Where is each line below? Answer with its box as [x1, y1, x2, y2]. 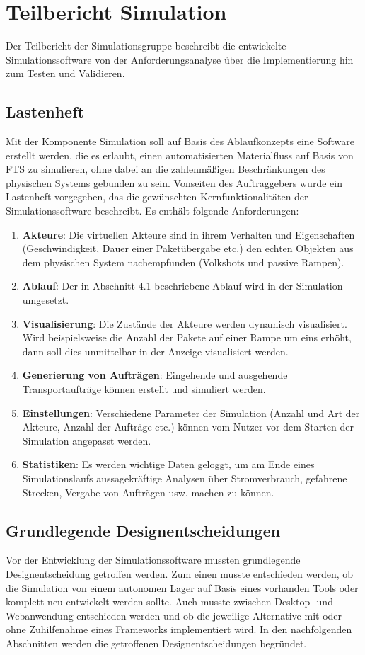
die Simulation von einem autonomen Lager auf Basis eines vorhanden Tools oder [6, 580, 359, 595]
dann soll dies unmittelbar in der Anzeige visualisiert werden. [22, 343, 289, 358]
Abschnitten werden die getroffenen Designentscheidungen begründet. [6, 635, 307, 650]
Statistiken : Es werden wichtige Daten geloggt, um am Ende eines [22, 457, 315, 472]
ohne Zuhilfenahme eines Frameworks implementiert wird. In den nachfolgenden [6, 622, 352, 637]
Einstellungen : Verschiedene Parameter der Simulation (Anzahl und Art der [22, 405, 360, 420]
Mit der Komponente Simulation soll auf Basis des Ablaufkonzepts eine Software [6, 134, 354, 149]
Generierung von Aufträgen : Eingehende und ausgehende [22, 368, 288, 382]
